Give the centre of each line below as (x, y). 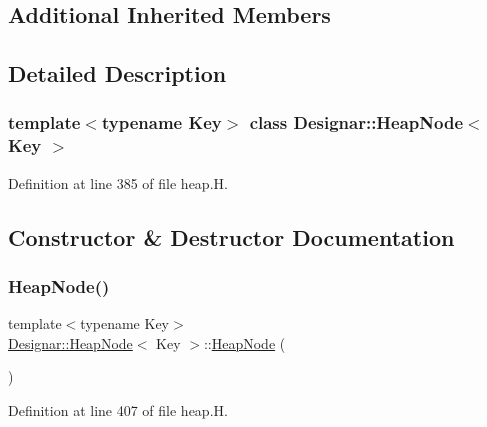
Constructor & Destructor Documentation (231, 236)
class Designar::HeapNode (356, 122)
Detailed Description (117, 73)
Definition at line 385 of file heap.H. (118, 182)
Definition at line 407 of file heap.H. (118, 410)
